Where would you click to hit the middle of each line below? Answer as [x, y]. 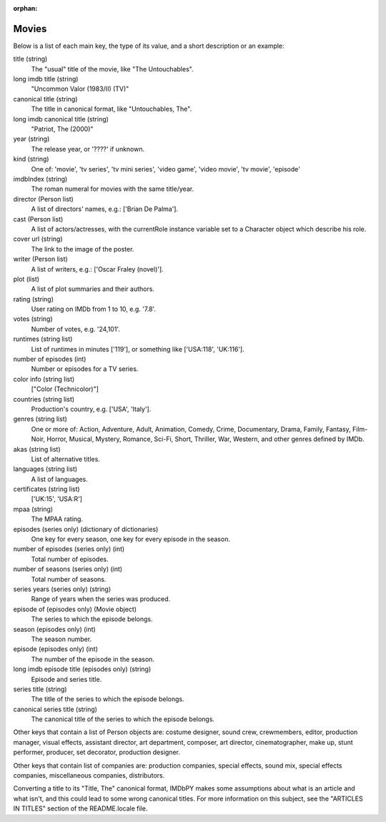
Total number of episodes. [70, 559]
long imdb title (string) [46, 79]
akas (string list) [37, 449]
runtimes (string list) [43, 339]
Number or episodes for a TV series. [85, 369]
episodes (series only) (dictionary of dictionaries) [86, 529]
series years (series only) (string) [62, 589]
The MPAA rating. [57, 519]
